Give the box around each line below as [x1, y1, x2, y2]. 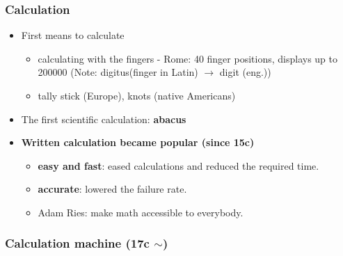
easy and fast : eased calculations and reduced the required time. [38, 158, 319, 173]
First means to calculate [21, 28, 125, 42]
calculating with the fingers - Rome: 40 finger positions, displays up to [38, 51, 337, 65]
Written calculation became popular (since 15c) [21, 135, 255, 150]
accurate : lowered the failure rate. [38, 182, 187, 196]
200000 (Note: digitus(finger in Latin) [38, 65, 198, 79]
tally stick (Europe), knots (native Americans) [38, 88, 236, 102]
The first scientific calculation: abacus [21, 111, 186, 126]
